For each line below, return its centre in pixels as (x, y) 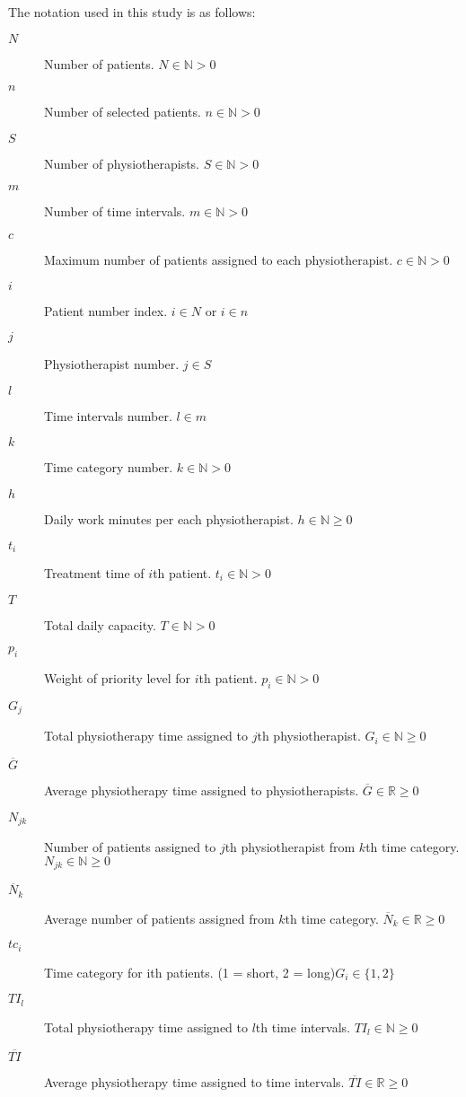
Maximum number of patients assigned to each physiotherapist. (219, 259)
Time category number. (109, 467)
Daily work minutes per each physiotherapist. (169, 518)
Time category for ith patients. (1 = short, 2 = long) (190, 972)
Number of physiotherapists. (122, 163)
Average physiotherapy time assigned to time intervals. (194, 1081)
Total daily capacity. (100, 624)
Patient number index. (106, 310)
